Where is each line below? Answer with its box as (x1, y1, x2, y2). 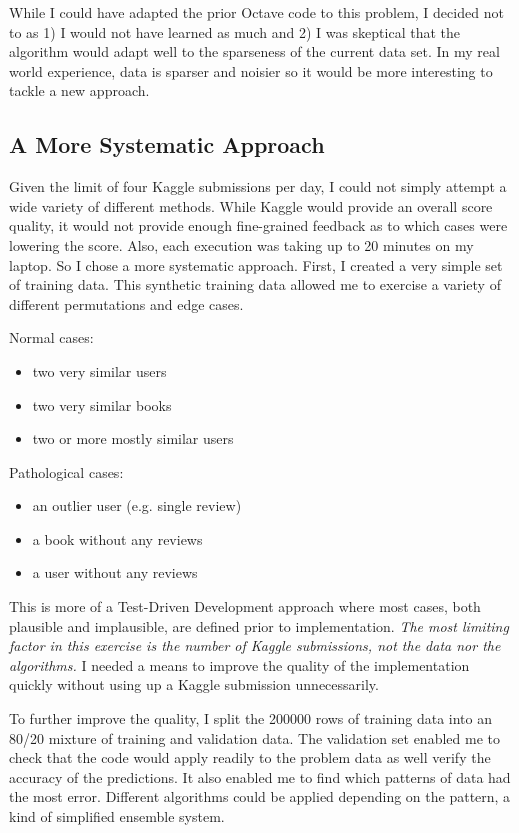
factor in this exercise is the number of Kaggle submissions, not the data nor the (9, 635, 501, 656)
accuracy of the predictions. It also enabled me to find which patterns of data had (9, 766, 511, 787)
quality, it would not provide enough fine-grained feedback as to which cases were (9, 215, 508, 236)
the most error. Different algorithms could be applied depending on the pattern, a (9, 786, 511, 807)
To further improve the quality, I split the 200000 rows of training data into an (9, 708, 492, 729)
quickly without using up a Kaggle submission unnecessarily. (9, 674, 379, 695)
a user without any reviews (32, 562, 198, 583)
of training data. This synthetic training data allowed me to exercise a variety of (9, 274, 501, 295)
